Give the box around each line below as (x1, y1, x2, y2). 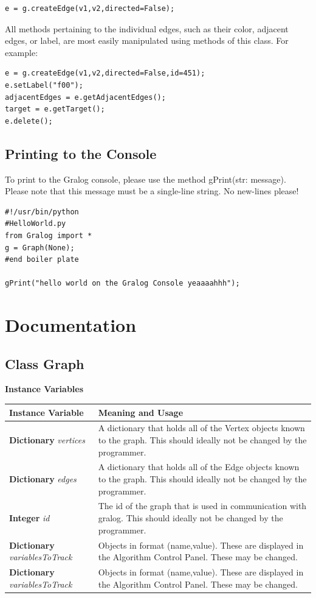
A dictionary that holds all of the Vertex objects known (98, 421, 305, 434)
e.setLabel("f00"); (5, 80, 83, 90)
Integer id (9, 512, 50, 524)
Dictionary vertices (9, 434, 85, 446)
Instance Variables (5, 382, 84, 395)
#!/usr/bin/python (5, 207, 79, 216)
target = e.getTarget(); (5, 105, 105, 114)
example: (5, 46, 38, 58)
